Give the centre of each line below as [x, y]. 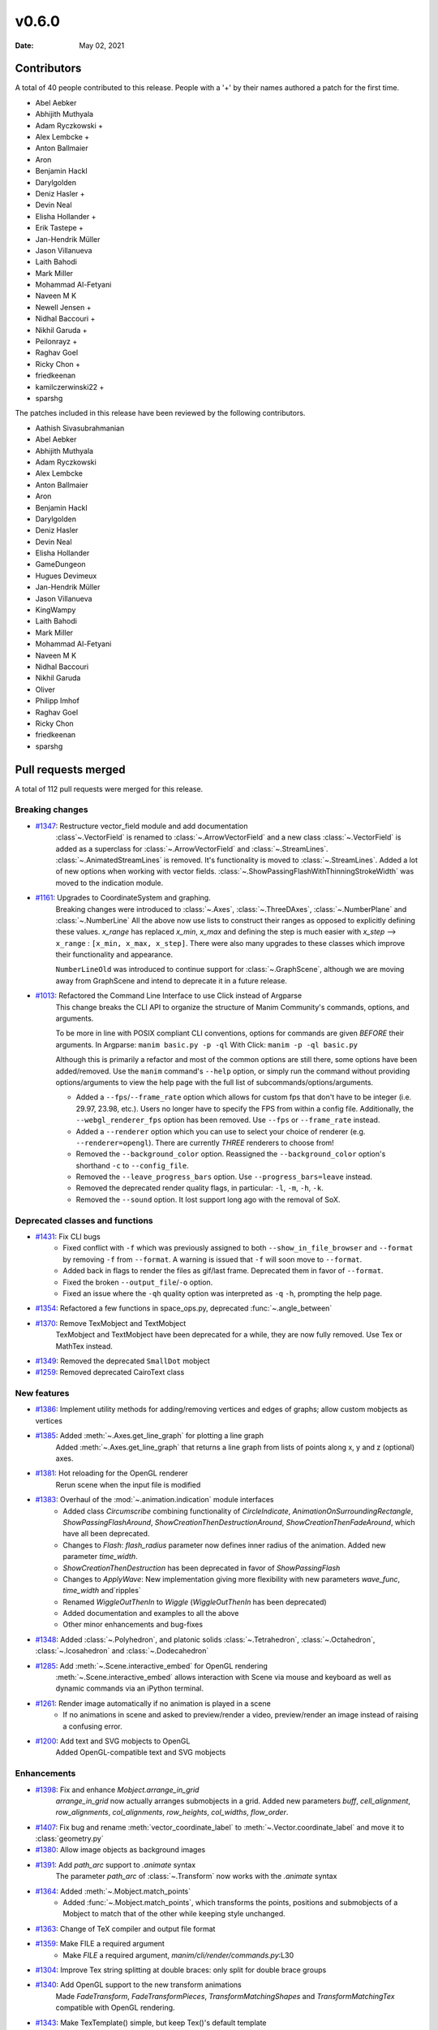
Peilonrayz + [56, 342]
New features [42, 1393]
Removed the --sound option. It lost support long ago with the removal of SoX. [208, 1199]
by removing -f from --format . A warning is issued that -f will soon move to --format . [213, 1259]
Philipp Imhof [58, 701]
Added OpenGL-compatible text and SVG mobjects [141, 1752]
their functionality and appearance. [114, 955]
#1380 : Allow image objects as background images [120, 1850]
